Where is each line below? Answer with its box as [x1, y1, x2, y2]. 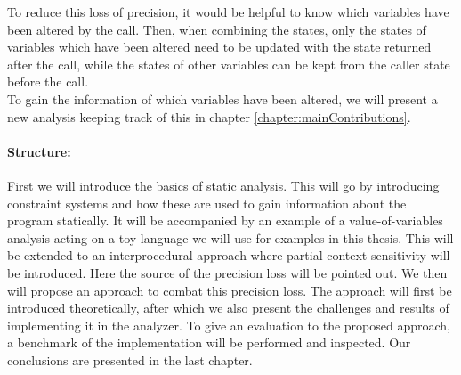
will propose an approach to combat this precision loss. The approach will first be [7, 281, 452, 299]
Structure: [7, 142, 71, 160]
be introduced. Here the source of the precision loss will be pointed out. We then [7, 263, 448, 281]
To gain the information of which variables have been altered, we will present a [7, 89, 438, 108]
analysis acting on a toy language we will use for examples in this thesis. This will [7, 228, 454, 247]
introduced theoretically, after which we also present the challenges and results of [7, 298, 449, 317]
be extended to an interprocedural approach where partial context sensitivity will [7, 246, 450, 265]
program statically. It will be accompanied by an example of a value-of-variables [7, 211, 443, 230]
